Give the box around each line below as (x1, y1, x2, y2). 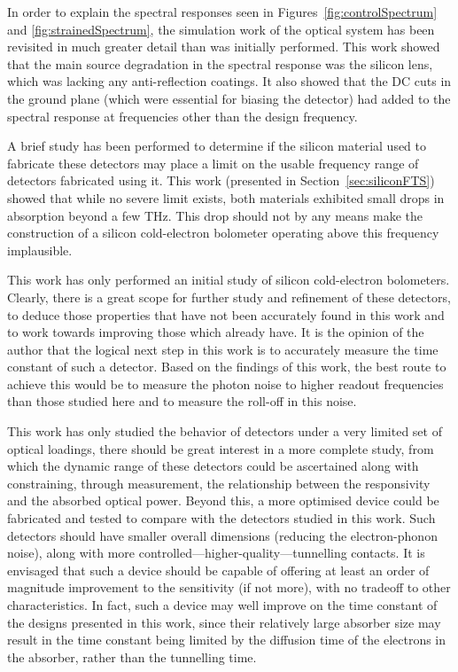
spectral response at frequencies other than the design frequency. (7, 106, 358, 125)
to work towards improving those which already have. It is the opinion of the (7, 323, 424, 341)
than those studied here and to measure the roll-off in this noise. (7, 392, 357, 410)
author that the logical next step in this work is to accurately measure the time (7, 340, 439, 358)
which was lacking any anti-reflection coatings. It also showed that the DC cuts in (7, 72, 452, 90)
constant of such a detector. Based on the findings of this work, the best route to (7, 357, 446, 376)
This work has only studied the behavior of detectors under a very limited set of (7, 422, 442, 441)
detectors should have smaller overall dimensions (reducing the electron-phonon (7, 526, 438, 544)
